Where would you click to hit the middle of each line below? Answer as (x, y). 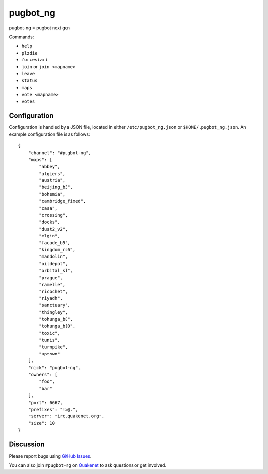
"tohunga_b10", (57, 326)
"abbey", (49, 167)
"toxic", (49, 333)
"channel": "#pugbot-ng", (60, 153)
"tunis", (49, 340)
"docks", (49, 222)
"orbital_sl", (56, 271)
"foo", (47, 382)
